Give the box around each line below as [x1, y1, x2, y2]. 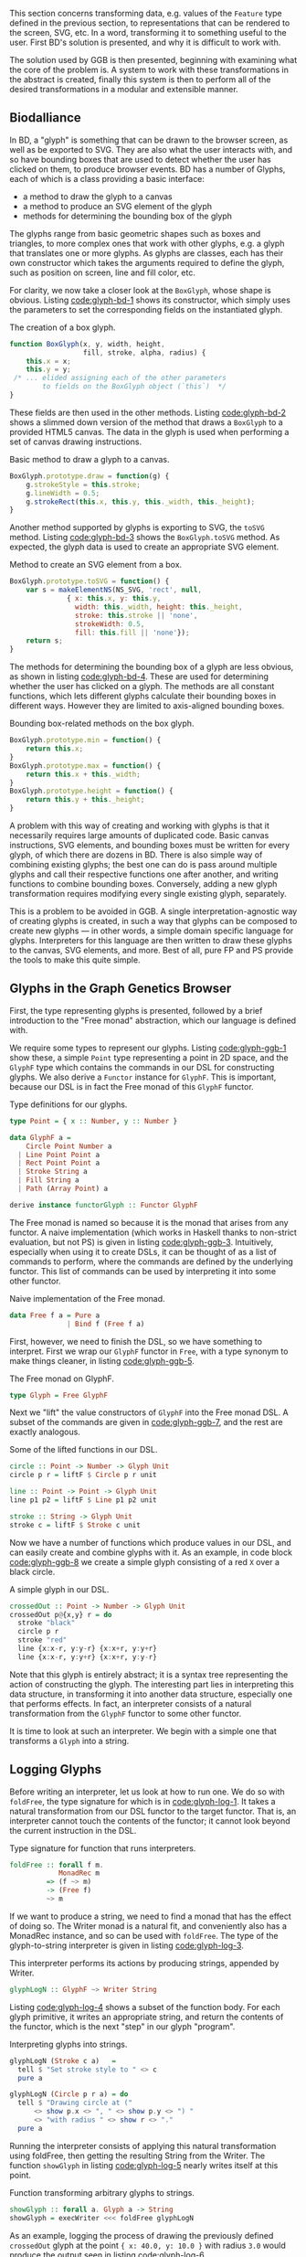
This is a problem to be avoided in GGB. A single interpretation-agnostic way [9, 906, 298, 917]
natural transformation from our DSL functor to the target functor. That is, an [9, 1805, 297, 1816]
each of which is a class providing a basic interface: [9, 173, 206, 184]
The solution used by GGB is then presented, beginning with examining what [9, 55, 298, 65]
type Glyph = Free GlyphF [9, 1390, 108, 1400]
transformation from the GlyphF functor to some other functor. [9, 1708, 242, 1719]
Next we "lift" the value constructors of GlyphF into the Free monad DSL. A [9, 1407, 290, 1418]
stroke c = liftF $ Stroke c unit [9, 1520, 142, 1529]
